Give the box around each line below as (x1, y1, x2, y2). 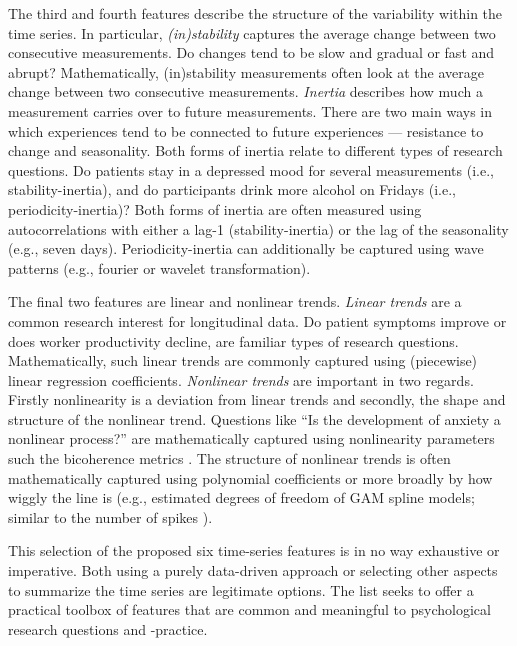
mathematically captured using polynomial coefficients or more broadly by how (8, 467, 493, 488)
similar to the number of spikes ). (8, 506, 213, 527)
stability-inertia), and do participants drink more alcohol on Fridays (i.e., (8, 179, 456, 200)
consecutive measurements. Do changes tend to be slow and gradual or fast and (8, 42, 495, 63)
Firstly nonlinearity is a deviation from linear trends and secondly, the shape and (8, 389, 506, 410)
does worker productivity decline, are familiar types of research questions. (8, 330, 459, 351)
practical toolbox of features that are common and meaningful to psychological (8, 599, 491, 620)
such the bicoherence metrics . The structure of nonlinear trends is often (8, 448, 451, 469)
